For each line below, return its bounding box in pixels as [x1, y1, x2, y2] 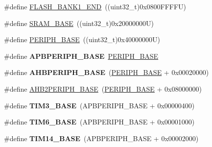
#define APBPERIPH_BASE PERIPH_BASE [4, 50, 159, 61]
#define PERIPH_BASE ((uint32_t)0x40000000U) [4, 34, 160, 45]
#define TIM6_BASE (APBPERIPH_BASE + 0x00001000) [4, 117, 195, 127]
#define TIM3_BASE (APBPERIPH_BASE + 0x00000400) [4, 100, 195, 110]
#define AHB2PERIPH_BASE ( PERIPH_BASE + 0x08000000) [4, 83, 202, 94]
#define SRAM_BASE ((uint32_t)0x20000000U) [4, 18, 154, 28]
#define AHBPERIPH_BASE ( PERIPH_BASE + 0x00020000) [4, 67, 209, 77]
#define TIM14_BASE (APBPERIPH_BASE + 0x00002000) [4, 133, 199, 143]
